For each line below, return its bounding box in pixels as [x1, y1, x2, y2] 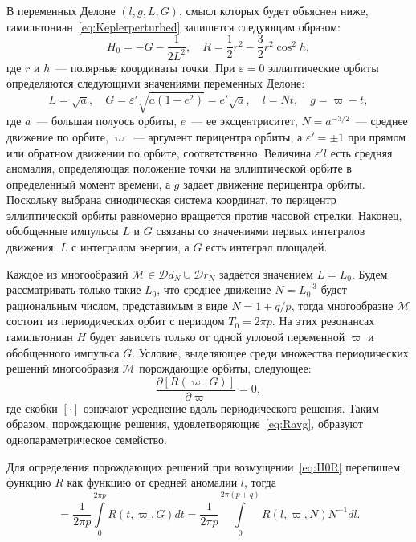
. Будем [351, 265, 388, 282]
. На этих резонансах [271, 312, 375, 329]
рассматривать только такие [6, 281, 141, 298]
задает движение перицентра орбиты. [183, 175, 365, 192]
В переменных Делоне [6, 2, 116, 18]
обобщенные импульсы [6, 222, 119, 239]
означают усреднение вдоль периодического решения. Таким [83, 399, 379, 416]
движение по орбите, [6, 128, 108, 145]
